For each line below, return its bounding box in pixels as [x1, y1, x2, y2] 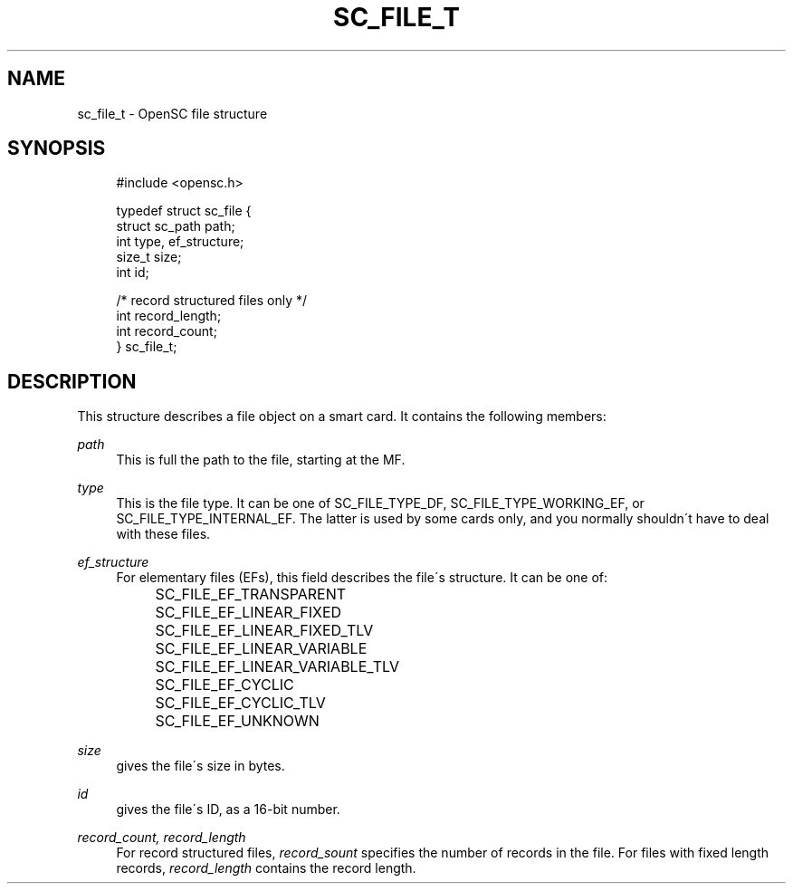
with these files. [116, 526, 211, 542]
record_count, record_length [77, 829, 246, 846]
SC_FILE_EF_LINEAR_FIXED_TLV [155, 621, 374, 640]
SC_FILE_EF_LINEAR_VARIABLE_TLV [155, 657, 399, 676]
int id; [116, 264, 149, 281]
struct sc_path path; [116, 218, 235, 235]
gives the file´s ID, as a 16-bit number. [116, 801, 340, 818]
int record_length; [116, 308, 222, 324]
